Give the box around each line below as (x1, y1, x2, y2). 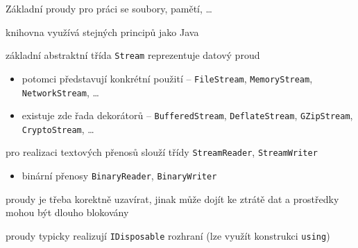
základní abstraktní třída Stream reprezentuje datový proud (6, 48, 260, 62)
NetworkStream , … (22, 85, 99, 99)
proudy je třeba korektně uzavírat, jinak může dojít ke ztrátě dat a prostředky (6, 191, 339, 206)
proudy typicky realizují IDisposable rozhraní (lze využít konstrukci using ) (6, 228, 330, 242)
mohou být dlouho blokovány (6, 205, 129, 220)
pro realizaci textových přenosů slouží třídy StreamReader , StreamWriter (6, 145, 318, 159)
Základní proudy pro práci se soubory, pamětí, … (6, 1, 212, 15)
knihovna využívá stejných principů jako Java (6, 24, 199, 39)
